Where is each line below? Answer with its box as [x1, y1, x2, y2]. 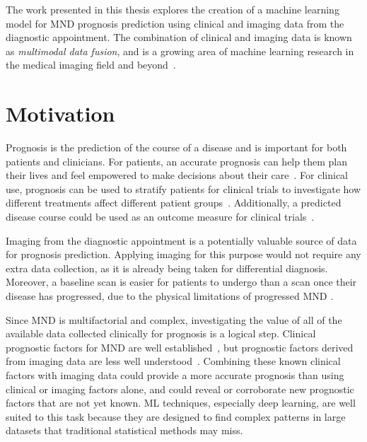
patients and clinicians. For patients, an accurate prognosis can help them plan [6, 153, 347, 168]
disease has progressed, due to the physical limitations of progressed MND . [6, 289, 334, 303]
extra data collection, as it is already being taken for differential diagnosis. [6, 260, 328, 275]
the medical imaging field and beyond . [6, 57, 176, 72]
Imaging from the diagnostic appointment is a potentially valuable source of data [6, 233, 357, 248]
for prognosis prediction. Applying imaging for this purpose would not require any [6, 247, 361, 262]
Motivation [6, 99, 115, 128]
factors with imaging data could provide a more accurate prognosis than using [6, 368, 344, 382]
